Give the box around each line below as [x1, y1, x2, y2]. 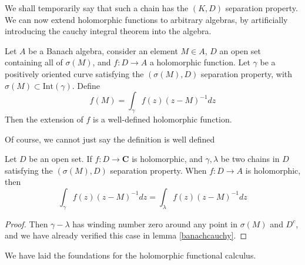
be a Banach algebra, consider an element [28, 44, 178, 57]
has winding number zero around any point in [72, 217, 237, 230]
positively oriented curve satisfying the [5, 67, 144, 79]
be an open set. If [29, 153, 92, 165]
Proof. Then [5, 217, 48, 230]
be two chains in [220, 153, 280, 165]
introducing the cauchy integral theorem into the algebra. [5, 25, 212, 37]
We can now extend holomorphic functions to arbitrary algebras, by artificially [5, 13, 288, 25]
